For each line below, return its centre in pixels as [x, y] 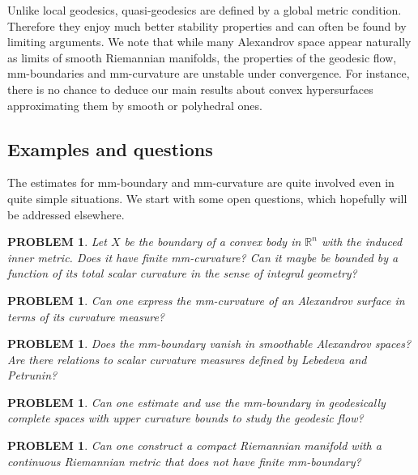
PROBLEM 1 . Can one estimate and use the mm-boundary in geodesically [196, 402]
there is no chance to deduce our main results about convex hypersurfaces [190, 89]
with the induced [362, 242]
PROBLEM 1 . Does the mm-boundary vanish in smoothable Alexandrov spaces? [209, 344]
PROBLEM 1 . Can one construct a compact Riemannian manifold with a [194, 445]
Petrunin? [32, 375]
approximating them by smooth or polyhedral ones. [135, 105]
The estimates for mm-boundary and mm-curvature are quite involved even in [201, 182]
